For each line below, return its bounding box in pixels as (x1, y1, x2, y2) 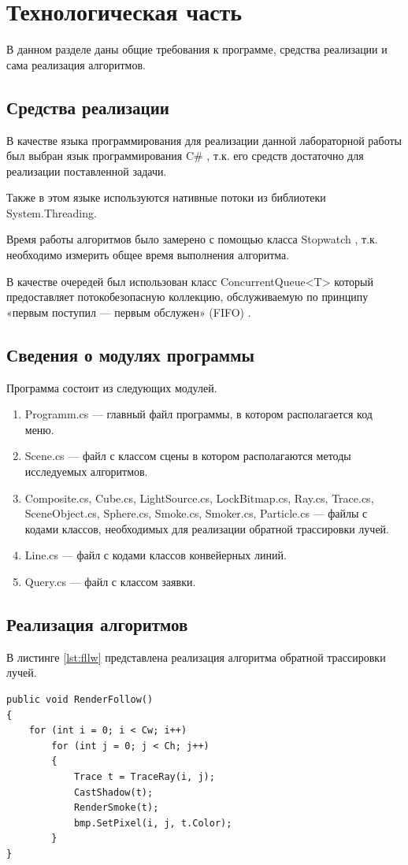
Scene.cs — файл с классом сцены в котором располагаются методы (24, 447, 351, 464)
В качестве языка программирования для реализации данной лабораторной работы (6, 132, 402, 148)
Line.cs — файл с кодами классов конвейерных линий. (24, 547, 287, 563)
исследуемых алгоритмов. (24, 463, 148, 480)
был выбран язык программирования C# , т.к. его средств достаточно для (6, 147, 364, 164)
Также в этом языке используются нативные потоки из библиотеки (6, 189, 326, 206)
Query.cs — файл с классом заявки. (24, 574, 196, 589)
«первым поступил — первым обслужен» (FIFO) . (6, 303, 251, 320)
